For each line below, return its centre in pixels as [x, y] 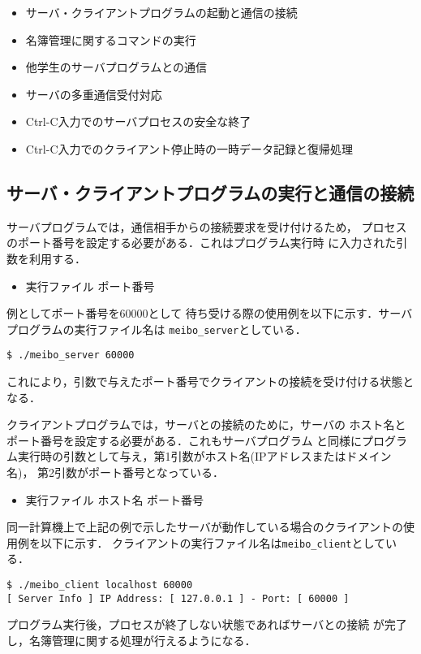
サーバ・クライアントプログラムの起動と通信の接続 [161, 12]
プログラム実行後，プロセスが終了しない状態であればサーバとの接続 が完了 [207, 624]
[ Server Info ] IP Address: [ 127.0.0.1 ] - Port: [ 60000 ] [178, 598]
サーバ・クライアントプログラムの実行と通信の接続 [210, 192]
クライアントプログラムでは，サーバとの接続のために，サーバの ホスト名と [206, 424]
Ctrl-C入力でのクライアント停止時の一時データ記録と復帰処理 [189, 148]
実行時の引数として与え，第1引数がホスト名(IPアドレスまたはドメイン [204, 456]
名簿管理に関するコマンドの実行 [111, 39]
